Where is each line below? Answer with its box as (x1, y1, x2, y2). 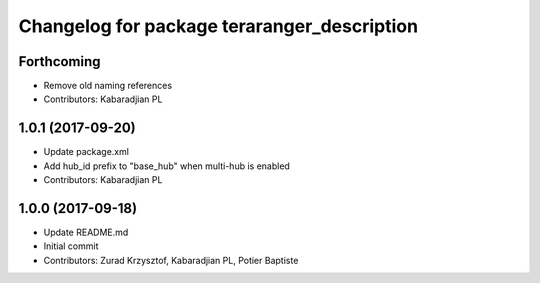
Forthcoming (18, 53, 101, 70)
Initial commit (43, 240, 99, 252)
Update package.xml (43, 146, 130, 158)
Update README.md (43, 226, 129, 239)
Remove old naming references (43, 80, 173, 92)
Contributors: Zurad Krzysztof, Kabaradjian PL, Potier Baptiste (43, 254, 299, 266)
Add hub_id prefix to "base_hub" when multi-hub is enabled (43, 160, 290, 172)
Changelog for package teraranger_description (18, 15, 419, 37)
